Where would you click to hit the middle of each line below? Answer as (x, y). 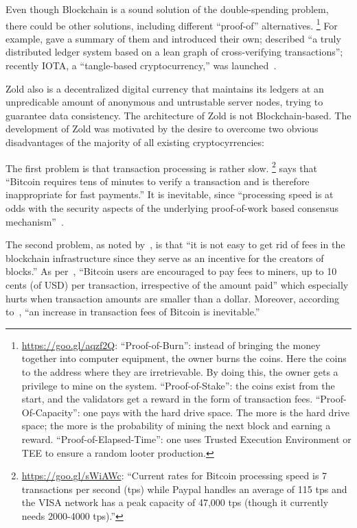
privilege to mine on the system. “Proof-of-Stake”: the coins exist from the (178, 385)
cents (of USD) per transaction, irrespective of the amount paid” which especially (177, 285)
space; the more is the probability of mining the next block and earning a (176, 425)
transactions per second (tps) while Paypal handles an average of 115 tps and (184, 489)
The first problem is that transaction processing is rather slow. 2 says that (161, 167)
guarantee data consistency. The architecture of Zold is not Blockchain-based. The (178, 115)
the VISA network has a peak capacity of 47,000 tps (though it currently (175, 502)
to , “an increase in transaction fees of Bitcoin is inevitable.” (133, 312)
